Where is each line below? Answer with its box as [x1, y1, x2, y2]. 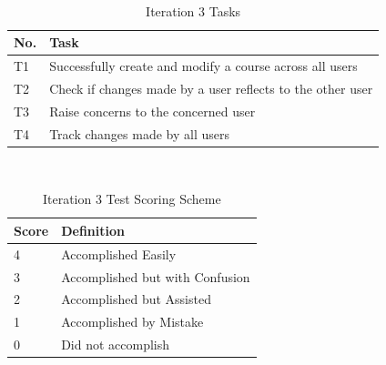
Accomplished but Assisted [61, 289, 211, 309]
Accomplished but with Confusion [61, 267, 250, 286]
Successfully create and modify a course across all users [49, 56, 358, 76]
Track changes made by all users [49, 124, 229, 143]
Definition [61, 220, 125, 239]
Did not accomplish [61, 335, 170, 354]
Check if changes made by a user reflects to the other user [49, 78, 373, 97]
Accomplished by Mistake [61, 312, 204, 331]
